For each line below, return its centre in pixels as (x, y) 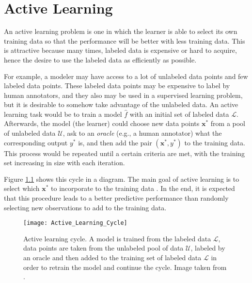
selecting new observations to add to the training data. (85, 207)
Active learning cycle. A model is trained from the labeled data (117, 238)
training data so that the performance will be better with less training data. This (125, 40)
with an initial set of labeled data (179, 114)
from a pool (228, 123)
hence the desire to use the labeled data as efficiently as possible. (100, 59)
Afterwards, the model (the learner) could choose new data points (102, 123)
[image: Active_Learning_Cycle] (75, 223)
